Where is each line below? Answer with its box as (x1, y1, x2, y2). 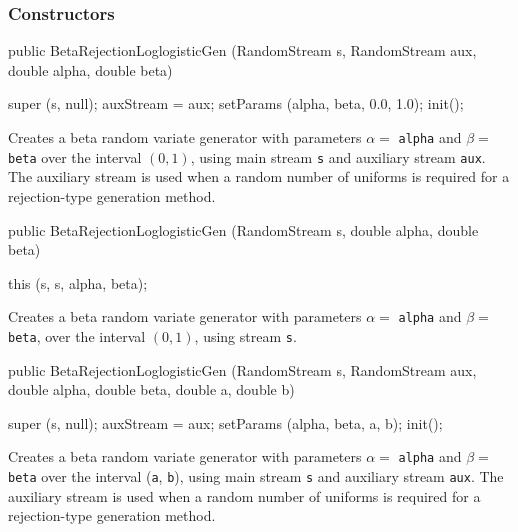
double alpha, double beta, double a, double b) (8, 379, 295, 400)
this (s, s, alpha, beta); (8, 272, 148, 293)
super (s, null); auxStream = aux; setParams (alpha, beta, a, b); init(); (8, 412, 443, 433)
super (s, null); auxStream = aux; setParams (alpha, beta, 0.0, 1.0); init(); (8, 93, 464, 114)
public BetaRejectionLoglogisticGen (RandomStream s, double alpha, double (8, 219, 479, 240)
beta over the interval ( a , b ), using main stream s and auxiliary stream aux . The (8, 466, 504, 487)
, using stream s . (194, 325, 297, 346)
